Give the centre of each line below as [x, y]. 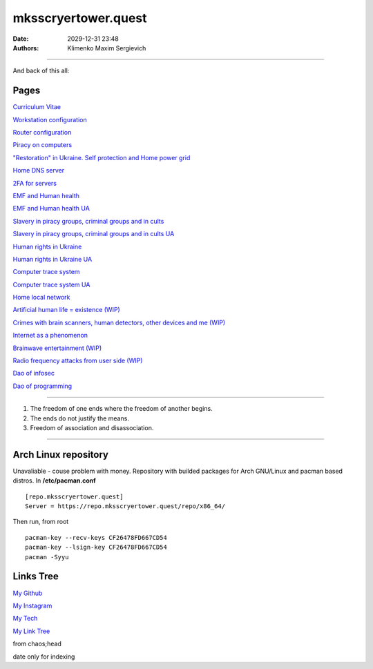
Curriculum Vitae [37, 107]
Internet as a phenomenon [50, 336]
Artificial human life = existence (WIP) [66, 310]
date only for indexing [44, 657]
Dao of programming [42, 386]
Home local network [41, 298]
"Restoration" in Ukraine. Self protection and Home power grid [102, 157]
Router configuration [42, 133]
